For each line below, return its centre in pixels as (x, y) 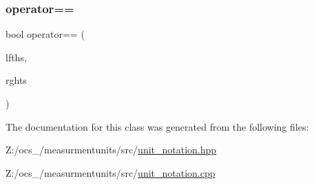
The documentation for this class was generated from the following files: (157, 126)
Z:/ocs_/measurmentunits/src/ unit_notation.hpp (111, 150)
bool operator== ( (45, 34)
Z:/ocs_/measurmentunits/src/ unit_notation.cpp (111, 172)
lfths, (16, 57)
